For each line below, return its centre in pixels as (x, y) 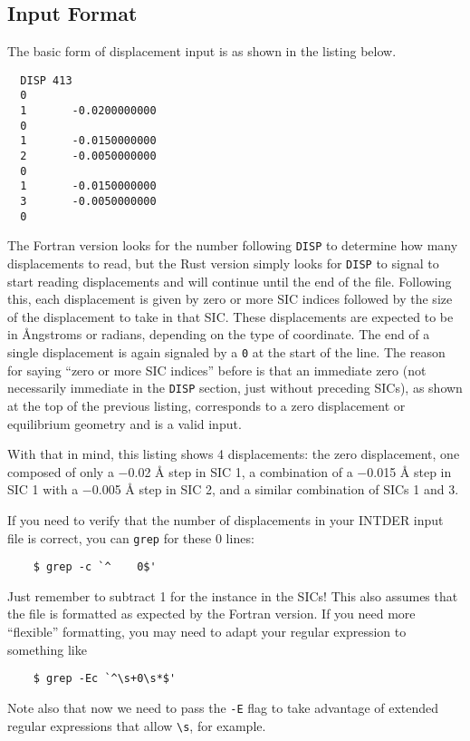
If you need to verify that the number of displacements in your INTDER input (225, 519)
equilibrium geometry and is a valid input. (125, 423)
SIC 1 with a (43, 489)
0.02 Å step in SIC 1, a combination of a (240, 471)
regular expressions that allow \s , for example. (137, 725)
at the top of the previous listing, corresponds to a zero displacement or (206, 405)
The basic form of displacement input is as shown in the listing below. (202, 51)
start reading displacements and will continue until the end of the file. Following (230, 281)
